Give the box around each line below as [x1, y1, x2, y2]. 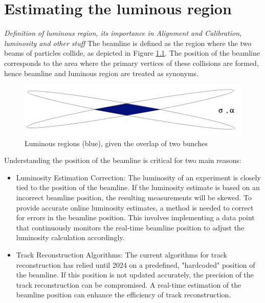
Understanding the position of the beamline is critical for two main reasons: [4, 155, 241, 166]
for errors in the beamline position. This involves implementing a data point [16, 212, 255, 223]
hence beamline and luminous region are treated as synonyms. [4, 67, 198, 78]
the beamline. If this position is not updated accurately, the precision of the [16, 269, 254, 280]
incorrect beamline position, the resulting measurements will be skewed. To [16, 192, 252, 202]
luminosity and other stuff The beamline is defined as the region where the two [4, 37, 252, 48]
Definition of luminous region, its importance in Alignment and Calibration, [4, 28, 242, 38]
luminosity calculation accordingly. [16, 232, 125, 243]
